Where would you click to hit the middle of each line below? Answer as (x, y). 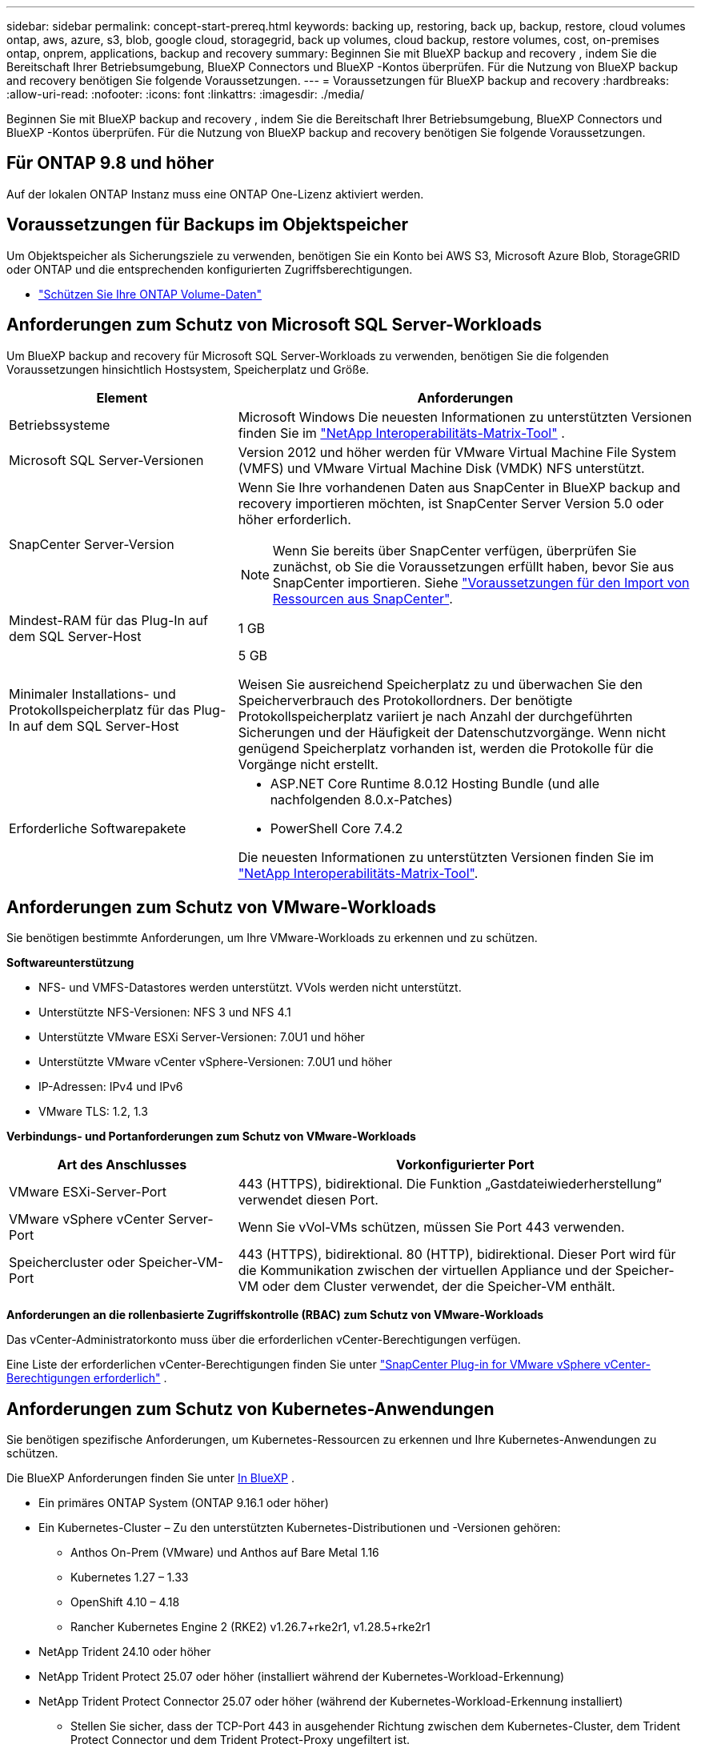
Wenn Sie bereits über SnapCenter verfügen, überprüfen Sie (455, 550)
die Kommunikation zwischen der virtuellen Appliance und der (425, 1271)
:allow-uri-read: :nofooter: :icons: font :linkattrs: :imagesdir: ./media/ (186, 94)
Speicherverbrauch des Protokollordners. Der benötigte (405, 700)
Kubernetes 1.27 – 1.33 (130, 1578)
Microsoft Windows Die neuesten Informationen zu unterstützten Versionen (465, 417)
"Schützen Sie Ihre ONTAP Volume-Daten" (150, 294)
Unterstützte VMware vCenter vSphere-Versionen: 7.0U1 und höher (215, 1062)
